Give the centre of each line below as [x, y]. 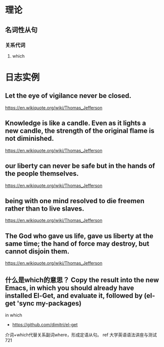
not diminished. [29, 139]
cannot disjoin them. [37, 251]
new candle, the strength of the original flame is [80, 131]
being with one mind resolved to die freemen [75, 201]
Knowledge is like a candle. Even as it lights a [76, 123]
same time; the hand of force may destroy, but [77, 243]
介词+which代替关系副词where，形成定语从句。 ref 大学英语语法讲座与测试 [81, 335]
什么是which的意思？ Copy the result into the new [82, 280]
